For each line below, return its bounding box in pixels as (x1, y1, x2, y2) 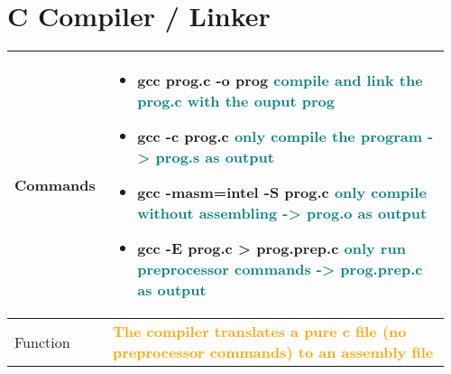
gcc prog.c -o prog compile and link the (137, 70, 423, 91)
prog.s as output (155, 146, 274, 168)
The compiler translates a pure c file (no (113, 321, 407, 342)
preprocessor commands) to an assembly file (113, 341, 434, 363)
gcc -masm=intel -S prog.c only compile (137, 182, 427, 203)
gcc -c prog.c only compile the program (137, 126, 422, 147)
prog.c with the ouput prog (137, 90, 336, 112)
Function (14, 331, 70, 352)
